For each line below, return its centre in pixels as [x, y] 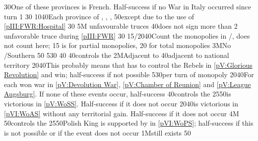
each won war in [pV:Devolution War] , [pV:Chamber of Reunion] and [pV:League [128, 84]
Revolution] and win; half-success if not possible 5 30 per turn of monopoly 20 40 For [129, 74]
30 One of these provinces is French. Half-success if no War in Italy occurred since [128, 6]
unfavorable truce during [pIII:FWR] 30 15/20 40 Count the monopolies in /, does [127, 35]
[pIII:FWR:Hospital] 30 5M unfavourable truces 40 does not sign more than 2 [121, 26]
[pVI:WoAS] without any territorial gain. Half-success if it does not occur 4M [122, 113]
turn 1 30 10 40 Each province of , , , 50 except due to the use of [99, 16]
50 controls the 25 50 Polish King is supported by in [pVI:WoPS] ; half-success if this [129, 123]
